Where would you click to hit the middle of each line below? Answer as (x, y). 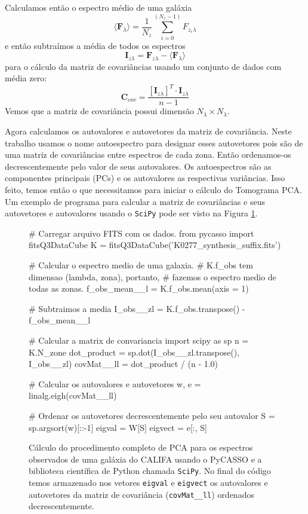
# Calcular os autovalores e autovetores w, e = (115, 383)
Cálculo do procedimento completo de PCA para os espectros (141, 447)
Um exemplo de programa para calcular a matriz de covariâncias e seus (135, 201)
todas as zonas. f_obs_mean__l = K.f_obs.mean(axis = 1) (139, 288)
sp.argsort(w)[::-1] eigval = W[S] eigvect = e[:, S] (118, 427)
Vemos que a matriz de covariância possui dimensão (99, 111)
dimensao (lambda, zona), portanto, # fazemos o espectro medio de (153, 276)
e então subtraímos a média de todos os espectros (95, 45)
